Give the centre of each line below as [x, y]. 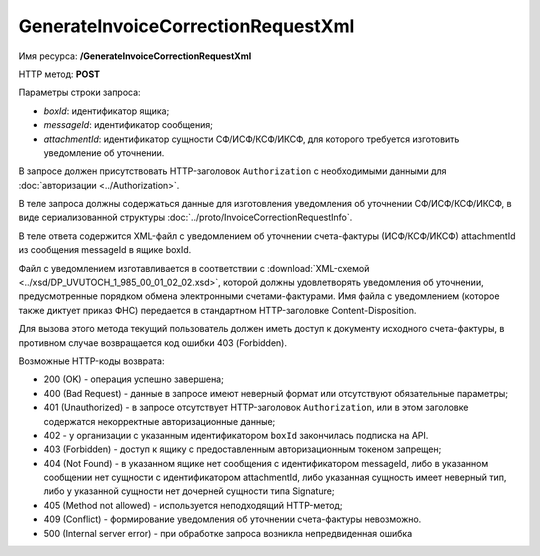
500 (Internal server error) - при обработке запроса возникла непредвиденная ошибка [228, 533]
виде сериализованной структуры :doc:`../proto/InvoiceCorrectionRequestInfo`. [185, 217]
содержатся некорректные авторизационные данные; [159, 421]
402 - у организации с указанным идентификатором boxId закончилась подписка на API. [236, 435]
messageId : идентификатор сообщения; [128, 125]
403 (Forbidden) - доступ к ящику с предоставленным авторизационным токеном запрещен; [242, 449]
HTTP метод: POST [59, 74]
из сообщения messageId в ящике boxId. [105, 250]
